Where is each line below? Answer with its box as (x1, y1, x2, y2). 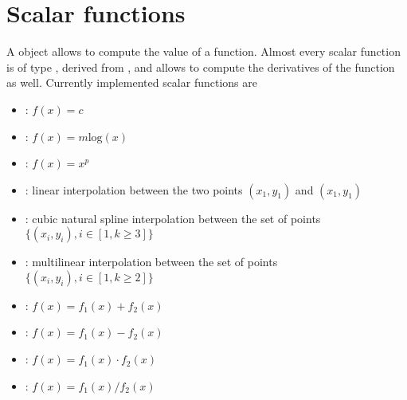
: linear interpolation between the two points (25, 181, 243, 198)
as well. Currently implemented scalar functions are (6, 74, 257, 91)
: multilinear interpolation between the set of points (25, 253, 278, 270)
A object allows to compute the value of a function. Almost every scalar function (6, 43, 401, 60)
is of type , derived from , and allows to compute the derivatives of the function (6, 58, 395, 75)
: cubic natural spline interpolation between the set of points (25, 210, 321, 226)
